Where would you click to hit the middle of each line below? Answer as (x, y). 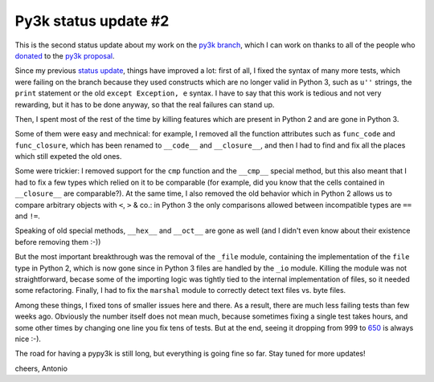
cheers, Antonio (41, 368)
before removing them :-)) (58, 242)
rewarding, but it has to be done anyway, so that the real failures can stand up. (145, 104)
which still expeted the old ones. (68, 156)
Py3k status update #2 (92, 21)
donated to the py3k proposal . (65, 55)
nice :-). (28, 339)
